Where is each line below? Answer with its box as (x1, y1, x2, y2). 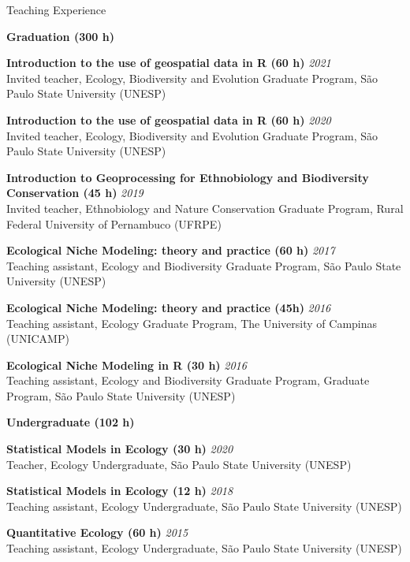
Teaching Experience (6, 2, 106, 17)
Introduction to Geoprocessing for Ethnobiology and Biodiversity (6, 169, 369, 185)
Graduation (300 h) (6, 28, 114, 44)
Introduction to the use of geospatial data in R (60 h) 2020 (6, 111, 331, 128)
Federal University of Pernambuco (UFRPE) (6, 215, 222, 232)
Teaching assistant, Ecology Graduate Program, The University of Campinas (6, 314, 378, 331)
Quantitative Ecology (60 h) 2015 (6, 524, 188, 541)
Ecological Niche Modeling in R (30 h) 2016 (6, 356, 247, 373)
